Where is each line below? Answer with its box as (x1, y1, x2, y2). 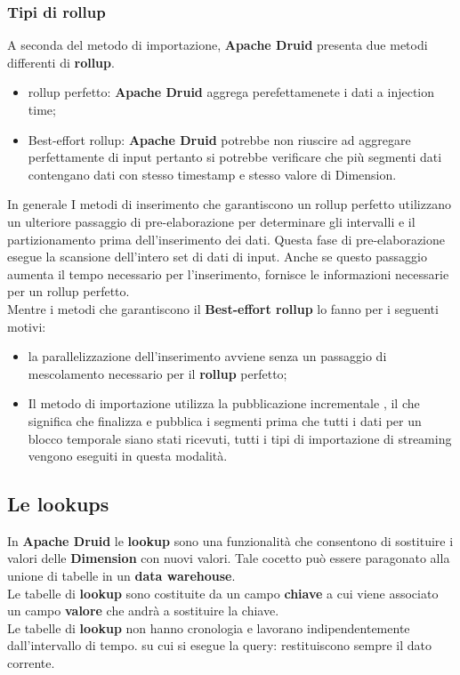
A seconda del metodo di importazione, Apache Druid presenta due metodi (7, 36, 428, 54)
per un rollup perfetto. (7, 282, 130, 301)
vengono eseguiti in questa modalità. (28, 446, 228, 465)
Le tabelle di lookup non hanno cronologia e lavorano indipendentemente (7, 618, 410, 637)
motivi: (7, 317, 46, 335)
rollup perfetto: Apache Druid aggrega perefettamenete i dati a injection (28, 83, 435, 101)
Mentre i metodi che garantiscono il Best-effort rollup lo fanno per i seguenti (7, 299, 439, 317)
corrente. (7, 654, 55, 672)
